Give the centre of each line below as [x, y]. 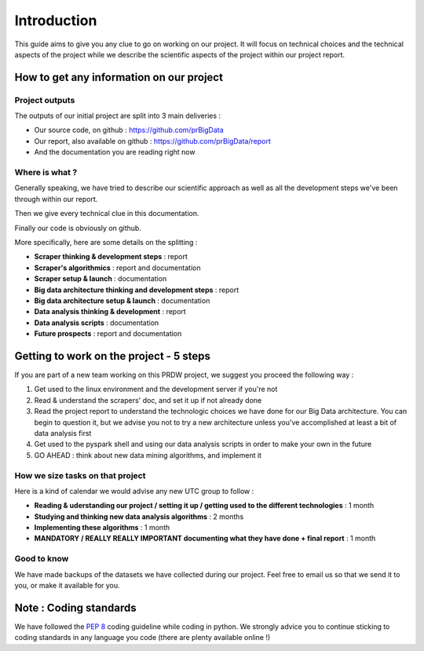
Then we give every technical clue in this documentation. [107, 214]
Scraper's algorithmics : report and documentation [117, 268]
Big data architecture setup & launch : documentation [122, 300]
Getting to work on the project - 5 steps [113, 356]
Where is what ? [46, 173]
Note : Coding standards [75, 607]
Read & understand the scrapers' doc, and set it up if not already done [148, 400]
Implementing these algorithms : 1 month [102, 528]
